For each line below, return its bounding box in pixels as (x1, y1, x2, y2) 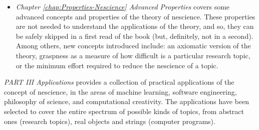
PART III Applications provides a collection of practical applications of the (4, 77, 234, 87)
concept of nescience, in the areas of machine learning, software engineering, (4, 86, 237, 97)
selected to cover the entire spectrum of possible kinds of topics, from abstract (4, 106, 244, 116)
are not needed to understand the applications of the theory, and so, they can (16, 21, 254, 31)
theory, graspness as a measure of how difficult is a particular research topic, (16, 50, 250, 60)
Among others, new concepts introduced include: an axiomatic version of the (16, 40, 251, 51)
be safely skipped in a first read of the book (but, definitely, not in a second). (16, 30, 253, 41)
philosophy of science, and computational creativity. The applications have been (4, 96, 249, 107)
